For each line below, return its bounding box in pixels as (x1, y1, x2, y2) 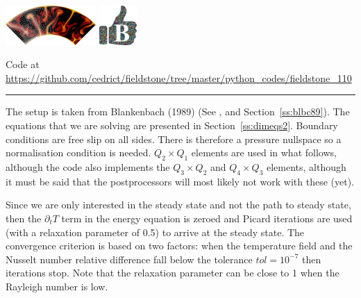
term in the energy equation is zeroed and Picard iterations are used (61, 211, 353, 226)
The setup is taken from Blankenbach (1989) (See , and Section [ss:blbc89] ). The (6, 104, 350, 119)
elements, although (267, 160, 346, 174)
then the (6, 211, 42, 226)
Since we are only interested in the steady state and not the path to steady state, (6, 197, 351, 212)
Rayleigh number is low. (6, 279, 108, 293)
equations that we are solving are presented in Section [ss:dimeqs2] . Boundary (6, 118, 338, 133)
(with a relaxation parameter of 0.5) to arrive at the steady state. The (6, 224, 305, 239)
